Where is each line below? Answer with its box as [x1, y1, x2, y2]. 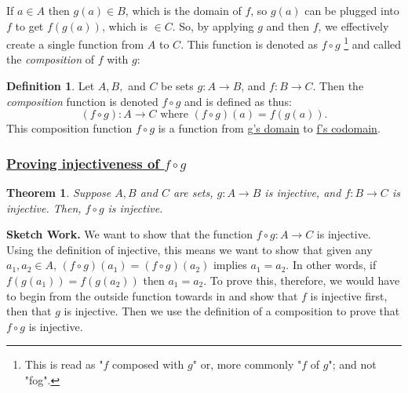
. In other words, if [286, 257, 377, 273]
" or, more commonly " [192, 356, 302, 373]
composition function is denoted [6, 93, 158, 109]
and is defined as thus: [184, 93, 292, 109]
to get [15, 17, 44, 34]
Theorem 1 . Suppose [6, 184, 111, 201]
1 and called [344, 34, 402, 52]
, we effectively [318, 17, 389, 34]
